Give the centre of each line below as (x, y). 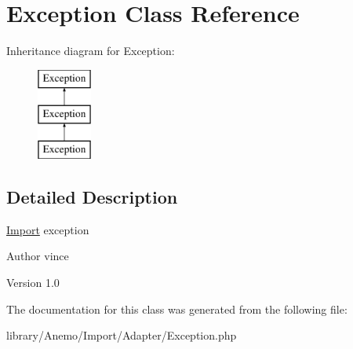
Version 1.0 (33, 283)
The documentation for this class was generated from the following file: (177, 309)
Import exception (48, 229)
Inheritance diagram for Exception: (91, 51)
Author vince (38, 256)
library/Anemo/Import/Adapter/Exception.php (122, 335)
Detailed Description (92, 197)
